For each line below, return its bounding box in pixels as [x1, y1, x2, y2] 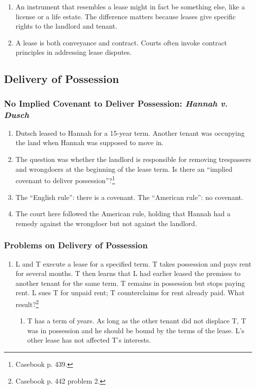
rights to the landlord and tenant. [15, 21, 118, 31]
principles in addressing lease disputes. [15, 47, 132, 57]
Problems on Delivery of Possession [4, 239, 148, 251]
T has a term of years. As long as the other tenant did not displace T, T [27, 315, 246, 326]
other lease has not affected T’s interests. [27, 335, 151, 345]
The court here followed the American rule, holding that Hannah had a [15, 208, 230, 219]
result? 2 [15, 297, 39, 309]
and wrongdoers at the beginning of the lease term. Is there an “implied [15, 163, 233, 174]
